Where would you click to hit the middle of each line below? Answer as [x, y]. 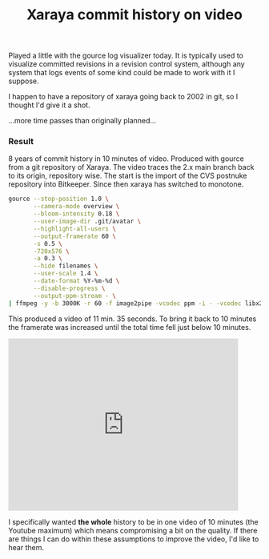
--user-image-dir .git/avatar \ [87, 222]
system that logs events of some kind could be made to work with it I [122, 73]
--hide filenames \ [66, 266]
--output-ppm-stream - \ [74, 296]
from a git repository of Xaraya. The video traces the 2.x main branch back [131, 167]
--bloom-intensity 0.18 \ [76, 214]
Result [21, 142]
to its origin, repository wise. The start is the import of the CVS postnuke [128, 176]
